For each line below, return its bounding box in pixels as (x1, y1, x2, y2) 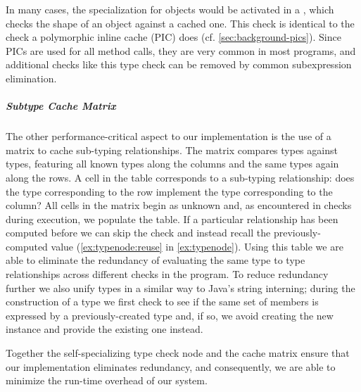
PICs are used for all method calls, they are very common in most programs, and (6, 43, 356, 58)
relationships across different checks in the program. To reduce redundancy (6, 267, 329, 282)
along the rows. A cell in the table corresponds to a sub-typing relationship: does (6, 170, 355, 184)
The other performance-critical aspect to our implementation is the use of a (6, 129, 331, 144)
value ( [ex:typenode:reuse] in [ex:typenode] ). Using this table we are (51, 239, 343, 253)
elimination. (6, 70, 57, 85)
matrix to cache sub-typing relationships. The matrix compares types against (6, 142, 338, 157)
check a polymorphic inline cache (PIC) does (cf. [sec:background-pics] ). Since (6, 30, 341, 44)
